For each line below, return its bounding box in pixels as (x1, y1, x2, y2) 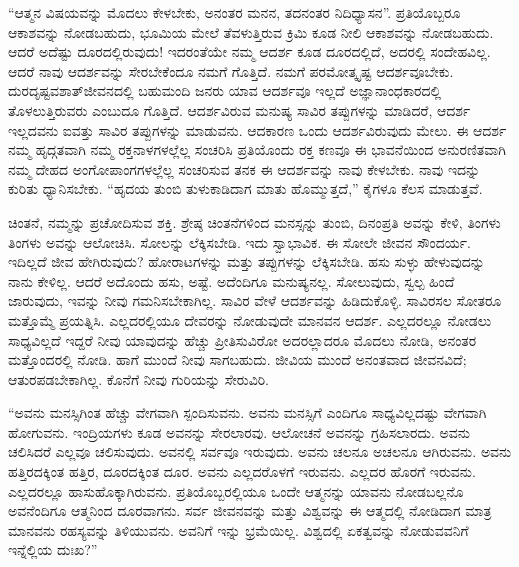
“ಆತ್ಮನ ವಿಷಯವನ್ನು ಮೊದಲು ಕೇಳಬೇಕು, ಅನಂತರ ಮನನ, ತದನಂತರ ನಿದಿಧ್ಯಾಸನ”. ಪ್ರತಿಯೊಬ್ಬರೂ (8, 2, 461, 22)
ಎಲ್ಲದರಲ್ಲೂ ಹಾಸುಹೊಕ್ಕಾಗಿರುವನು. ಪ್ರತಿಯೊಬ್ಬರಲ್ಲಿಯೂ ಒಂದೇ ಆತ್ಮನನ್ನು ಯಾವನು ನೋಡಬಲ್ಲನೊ (8, 480, 464, 501)
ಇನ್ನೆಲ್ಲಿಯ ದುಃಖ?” (8, 539, 98, 560)
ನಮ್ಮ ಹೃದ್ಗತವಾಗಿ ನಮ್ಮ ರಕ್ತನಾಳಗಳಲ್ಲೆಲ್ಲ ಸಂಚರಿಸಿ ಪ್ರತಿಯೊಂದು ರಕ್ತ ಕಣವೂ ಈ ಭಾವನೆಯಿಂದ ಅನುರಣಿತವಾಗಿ (8, 139, 506, 160)
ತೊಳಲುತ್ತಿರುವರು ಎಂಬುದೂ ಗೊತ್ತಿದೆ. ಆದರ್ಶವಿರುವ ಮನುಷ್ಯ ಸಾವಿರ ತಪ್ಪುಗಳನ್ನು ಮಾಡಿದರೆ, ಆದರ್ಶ (8, 99, 471, 120)
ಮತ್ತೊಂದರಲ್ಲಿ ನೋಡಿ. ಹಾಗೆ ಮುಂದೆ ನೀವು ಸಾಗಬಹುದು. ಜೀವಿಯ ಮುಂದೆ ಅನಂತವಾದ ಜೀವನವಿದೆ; (8, 349, 467, 370)
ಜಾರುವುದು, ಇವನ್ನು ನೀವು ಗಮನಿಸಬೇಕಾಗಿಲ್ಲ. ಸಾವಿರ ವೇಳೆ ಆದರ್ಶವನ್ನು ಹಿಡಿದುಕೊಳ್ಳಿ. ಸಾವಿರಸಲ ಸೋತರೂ (8, 290, 502, 311)
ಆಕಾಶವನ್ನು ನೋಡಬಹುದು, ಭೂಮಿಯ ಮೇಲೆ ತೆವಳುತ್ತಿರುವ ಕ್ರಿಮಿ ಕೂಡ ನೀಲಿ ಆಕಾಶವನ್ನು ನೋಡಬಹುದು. (8, 21, 494, 42)
